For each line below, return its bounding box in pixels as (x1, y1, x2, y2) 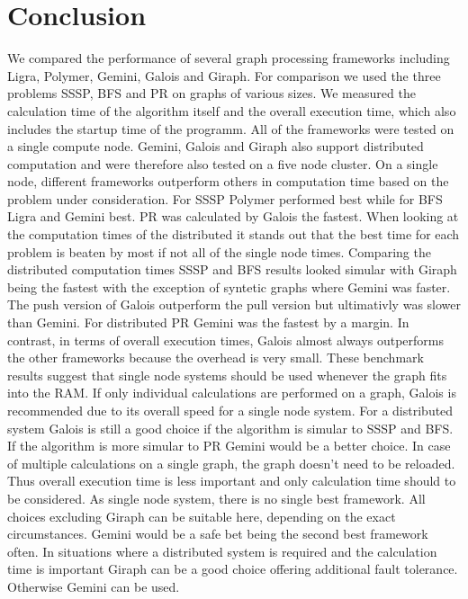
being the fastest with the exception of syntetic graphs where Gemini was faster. (7, 277, 451, 296)
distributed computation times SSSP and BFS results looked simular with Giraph (7, 260, 457, 279)
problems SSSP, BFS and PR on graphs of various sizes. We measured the (7, 84, 416, 103)
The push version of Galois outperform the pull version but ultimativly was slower (7, 295, 461, 314)
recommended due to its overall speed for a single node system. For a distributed (7, 401, 454, 419)
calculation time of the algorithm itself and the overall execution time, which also (7, 101, 456, 120)
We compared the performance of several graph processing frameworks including (7, 49, 450, 67)
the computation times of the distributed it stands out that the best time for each (7, 225, 460, 244)
